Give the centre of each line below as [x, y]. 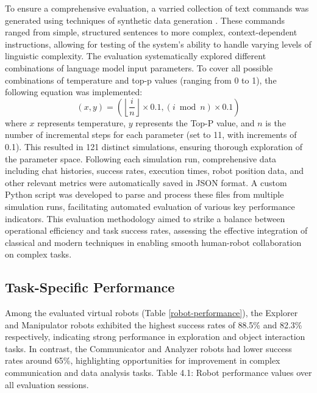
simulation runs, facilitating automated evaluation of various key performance [150, 206]
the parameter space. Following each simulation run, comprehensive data [141, 158]
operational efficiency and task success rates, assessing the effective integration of [156, 230]
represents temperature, [82, 122]
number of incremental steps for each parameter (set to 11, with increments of [151, 135]
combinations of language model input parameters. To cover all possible [139, 67]
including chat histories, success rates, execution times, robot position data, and [154, 171]
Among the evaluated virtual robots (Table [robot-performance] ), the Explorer [151, 313]
